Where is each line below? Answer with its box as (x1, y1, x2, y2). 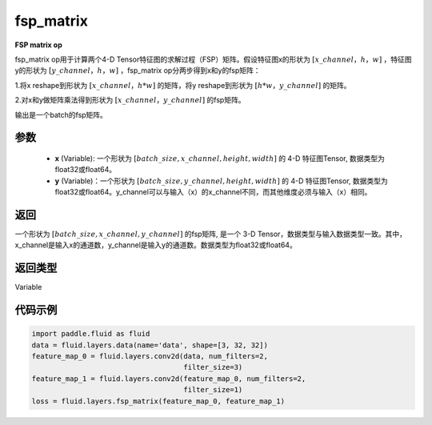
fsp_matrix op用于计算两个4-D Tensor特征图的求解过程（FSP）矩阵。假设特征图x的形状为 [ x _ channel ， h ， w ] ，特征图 (14, 54, 412, 64)
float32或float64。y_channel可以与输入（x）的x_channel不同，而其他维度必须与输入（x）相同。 (54, 187, 372, 197)
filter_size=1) (183, 385, 243, 395)
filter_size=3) (183, 363, 243, 372)
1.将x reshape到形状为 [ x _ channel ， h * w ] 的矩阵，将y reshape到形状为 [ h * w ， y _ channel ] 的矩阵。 (14, 80, 351, 90)
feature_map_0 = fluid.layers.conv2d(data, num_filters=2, (31, 352, 268, 361)
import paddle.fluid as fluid (31, 329, 150, 339)
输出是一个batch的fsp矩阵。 (14, 110, 108, 119)
